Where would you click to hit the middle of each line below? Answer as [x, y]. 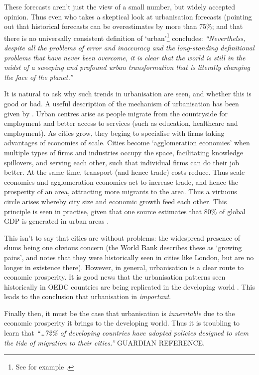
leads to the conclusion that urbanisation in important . [88, 296]
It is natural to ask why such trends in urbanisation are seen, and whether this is [128, 94]
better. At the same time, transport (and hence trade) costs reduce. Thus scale [125, 172]
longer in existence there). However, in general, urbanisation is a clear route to [124, 267]
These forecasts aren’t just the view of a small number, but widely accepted [120, 6]
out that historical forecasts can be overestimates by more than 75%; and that [124, 26]
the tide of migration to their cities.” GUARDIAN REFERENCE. [105, 342]
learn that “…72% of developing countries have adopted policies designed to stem [126, 333]
